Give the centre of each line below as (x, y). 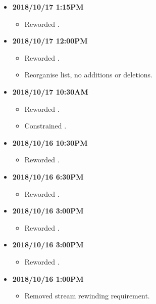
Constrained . (45, 126)
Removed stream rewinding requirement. (87, 296)
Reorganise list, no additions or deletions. (88, 75)
